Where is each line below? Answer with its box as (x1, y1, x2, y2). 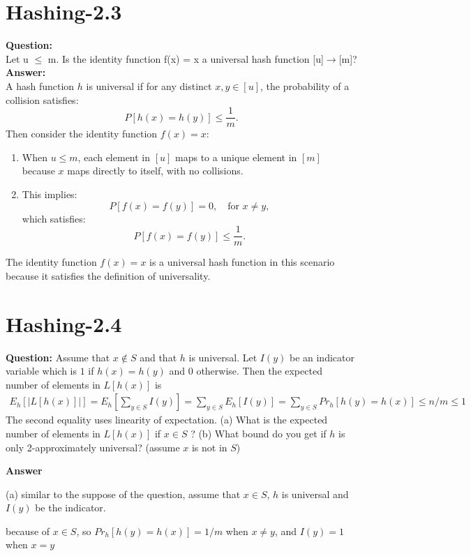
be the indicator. (35, 500, 106, 515)
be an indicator (289, 350, 354, 364)
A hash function (6, 78, 75, 93)
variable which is (6, 363, 77, 378)
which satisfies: (22, 211, 86, 225)
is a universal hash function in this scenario (149, 255, 335, 269)
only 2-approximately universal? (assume (6, 439, 180, 454)
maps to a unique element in (175, 149, 297, 164)
